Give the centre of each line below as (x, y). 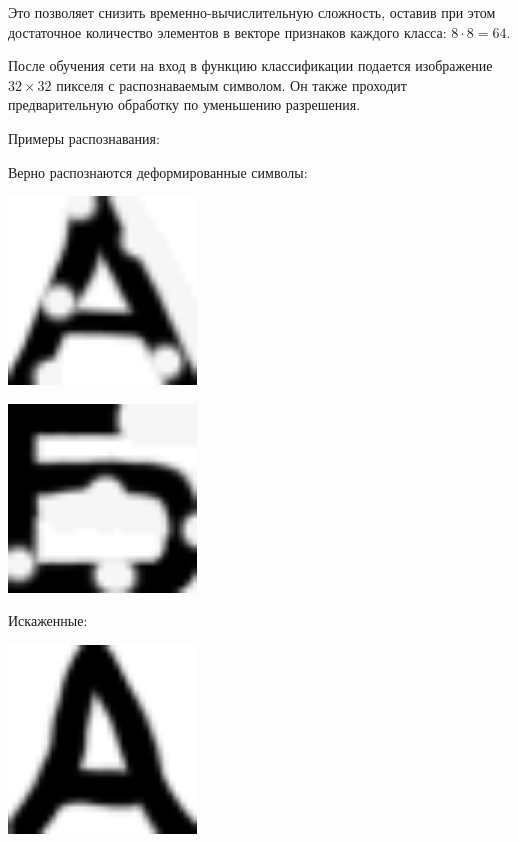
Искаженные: (48, 620)
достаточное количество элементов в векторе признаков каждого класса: (227, 31)
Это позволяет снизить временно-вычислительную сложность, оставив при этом (252, 12)
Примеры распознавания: (84, 137)
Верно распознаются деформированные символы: (158, 171)
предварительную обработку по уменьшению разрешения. (184, 104)
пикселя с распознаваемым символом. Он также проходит (231, 84)
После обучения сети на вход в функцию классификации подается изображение (250, 65)
